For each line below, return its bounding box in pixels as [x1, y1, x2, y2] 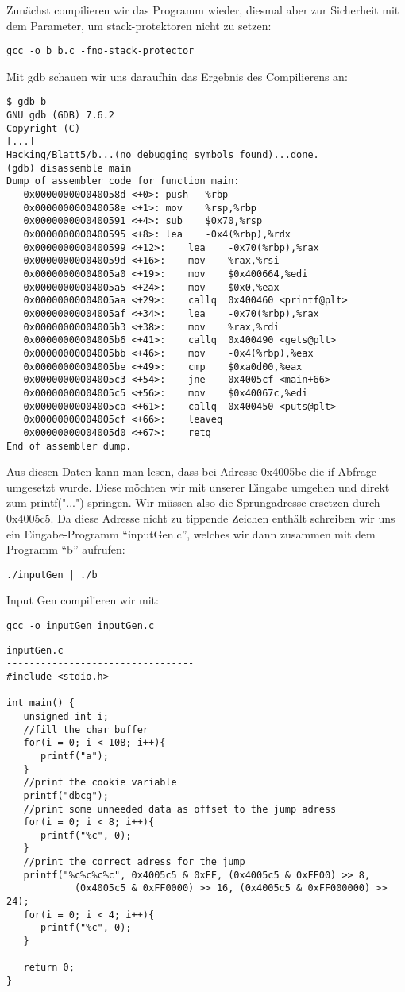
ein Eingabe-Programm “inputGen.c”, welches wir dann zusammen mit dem [6, 525, 376, 542]
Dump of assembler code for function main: [6, 176, 240, 187]
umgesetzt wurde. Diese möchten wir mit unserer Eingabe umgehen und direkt [6, 478, 390, 495]
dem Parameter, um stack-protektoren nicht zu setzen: [6, 17, 272, 33]
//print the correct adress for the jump [23, 856, 245, 868]
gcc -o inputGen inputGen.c [6, 620, 155, 631]
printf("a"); [40, 750, 109, 762]
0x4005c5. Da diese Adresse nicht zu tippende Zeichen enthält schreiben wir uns [6, 509, 395, 526]
